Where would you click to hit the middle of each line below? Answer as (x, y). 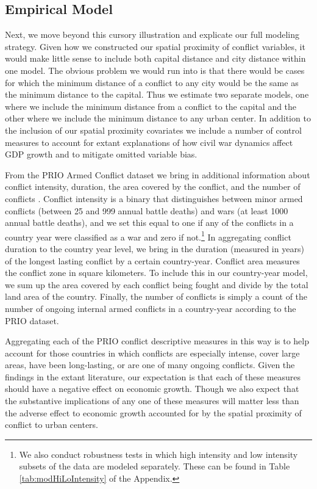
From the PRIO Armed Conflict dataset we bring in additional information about (158, 174)
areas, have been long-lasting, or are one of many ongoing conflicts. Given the (150, 365)
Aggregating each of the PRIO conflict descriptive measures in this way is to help (157, 341)
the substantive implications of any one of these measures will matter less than (152, 401)
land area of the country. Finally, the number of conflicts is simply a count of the (156, 296)
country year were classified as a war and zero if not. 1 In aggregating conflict (148, 236)
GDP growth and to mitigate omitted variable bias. (101, 154)
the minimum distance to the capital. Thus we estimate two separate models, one (157, 94)
